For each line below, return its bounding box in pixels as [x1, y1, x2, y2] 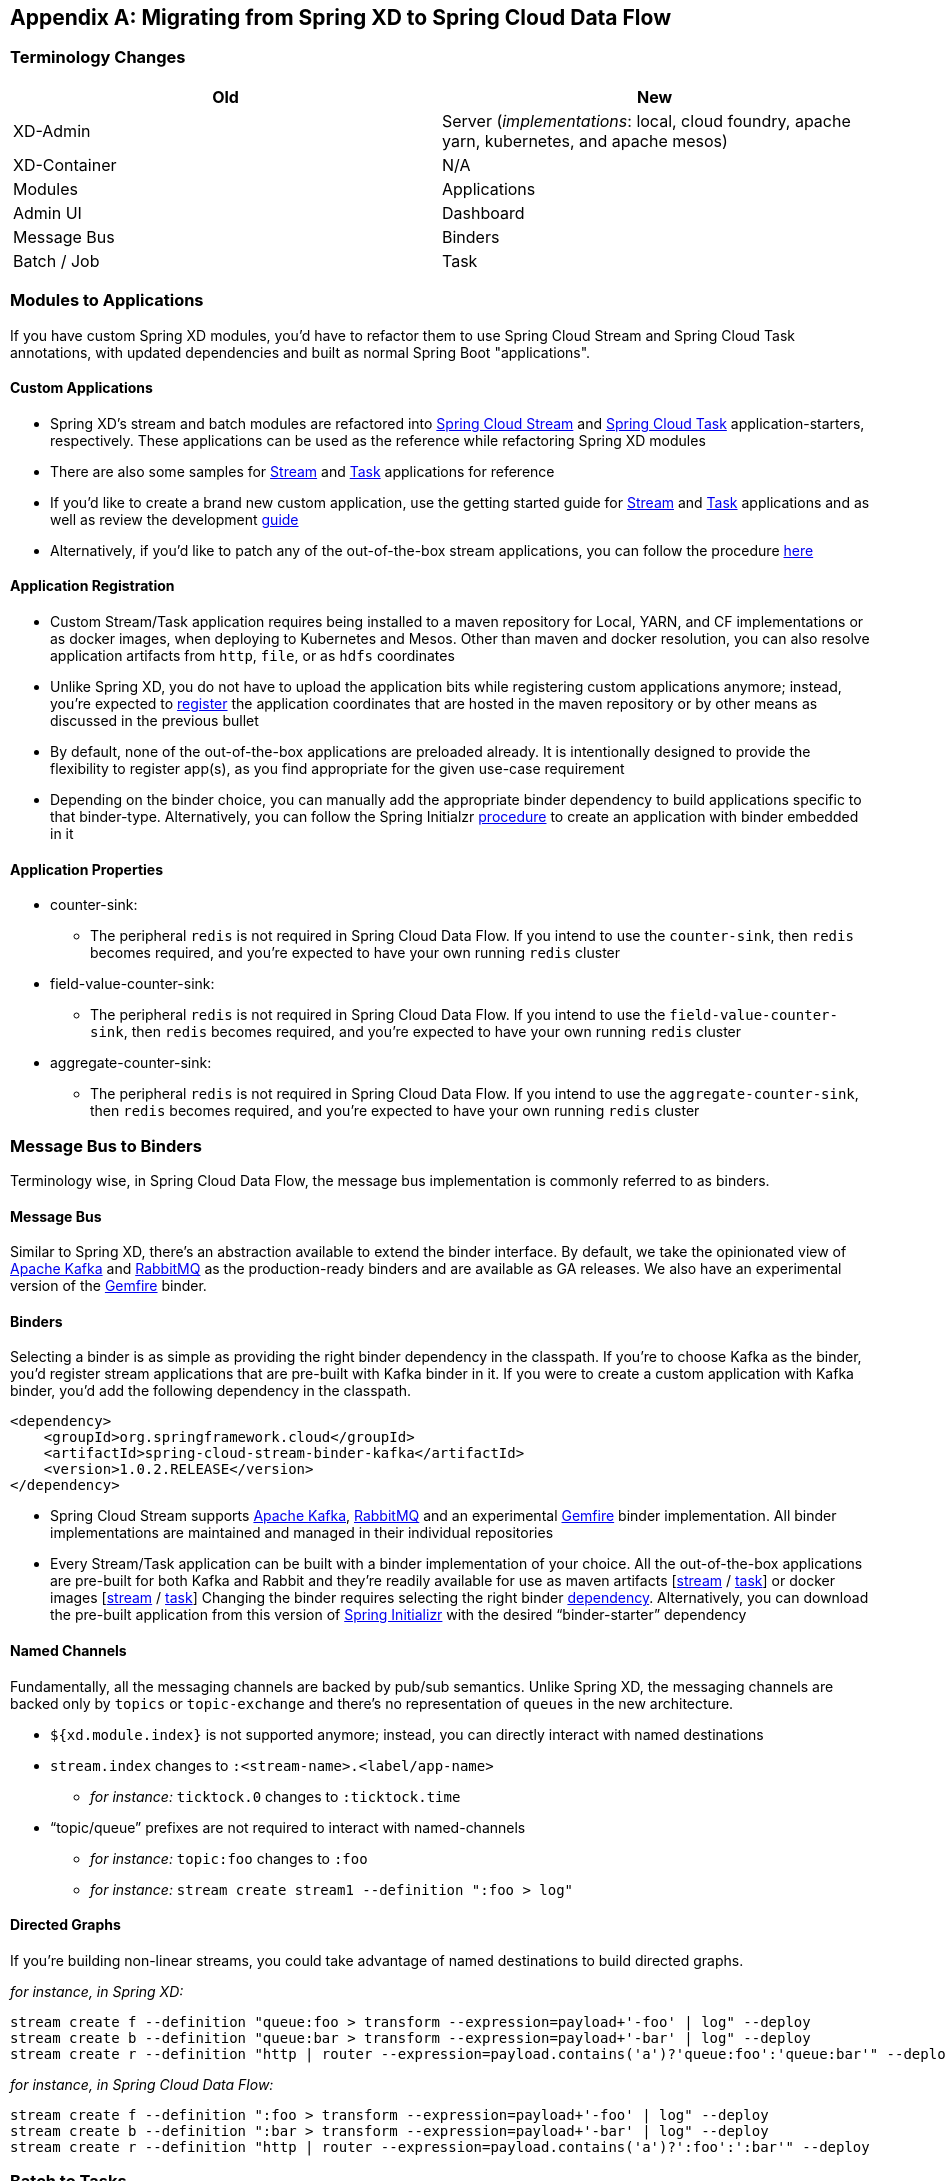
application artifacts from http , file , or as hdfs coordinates [50, 646, 455, 664]
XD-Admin [13, 120, 91, 141]
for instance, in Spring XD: [10, 1982, 184, 2000]
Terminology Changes [10, 47, 186, 68]
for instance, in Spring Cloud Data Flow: [10, 2075, 274, 2093]
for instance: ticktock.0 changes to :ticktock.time [90, 1787, 461, 1805]
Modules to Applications [10, 290, 204, 311]
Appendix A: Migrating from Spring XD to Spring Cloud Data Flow [10, 5, 671, 30]
